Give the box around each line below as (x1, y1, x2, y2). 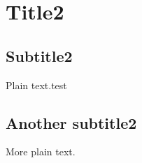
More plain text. (6, 144, 76, 159)
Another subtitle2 (6, 111, 137, 133)
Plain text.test (6, 77, 67, 92)
